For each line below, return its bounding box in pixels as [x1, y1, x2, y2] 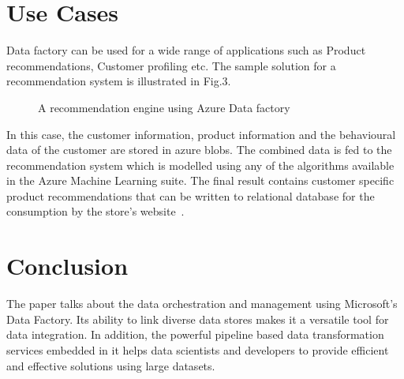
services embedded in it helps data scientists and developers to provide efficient [6, 341, 389, 358]
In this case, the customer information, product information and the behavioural [6, 126, 396, 142]
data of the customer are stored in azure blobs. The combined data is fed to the [6, 141, 392, 158]
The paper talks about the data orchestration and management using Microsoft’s [6, 295, 398, 312]
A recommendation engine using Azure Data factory [38, 99, 290, 115]
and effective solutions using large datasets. [6, 357, 215, 373]
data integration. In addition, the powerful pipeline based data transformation [6, 326, 384, 343]
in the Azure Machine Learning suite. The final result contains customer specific [6, 172, 395, 189]
